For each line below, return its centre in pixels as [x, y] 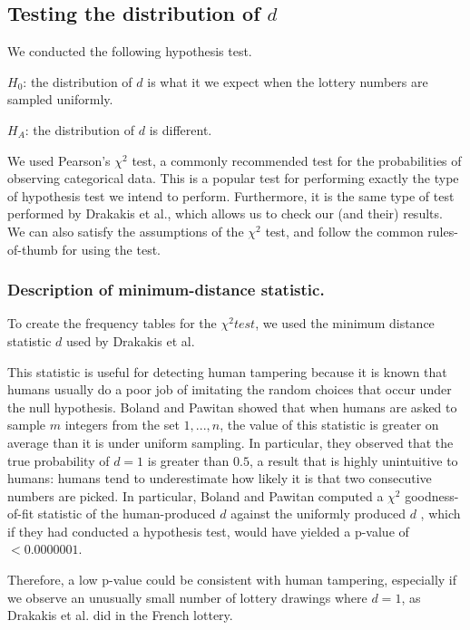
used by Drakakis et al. [130, 340]
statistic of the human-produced [127, 514]
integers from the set [122, 425]
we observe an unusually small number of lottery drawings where [187, 597]
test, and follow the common [344, 231]
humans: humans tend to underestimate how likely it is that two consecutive [220, 478]
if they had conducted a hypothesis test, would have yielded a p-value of [208, 531]
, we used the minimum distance [345, 323]
